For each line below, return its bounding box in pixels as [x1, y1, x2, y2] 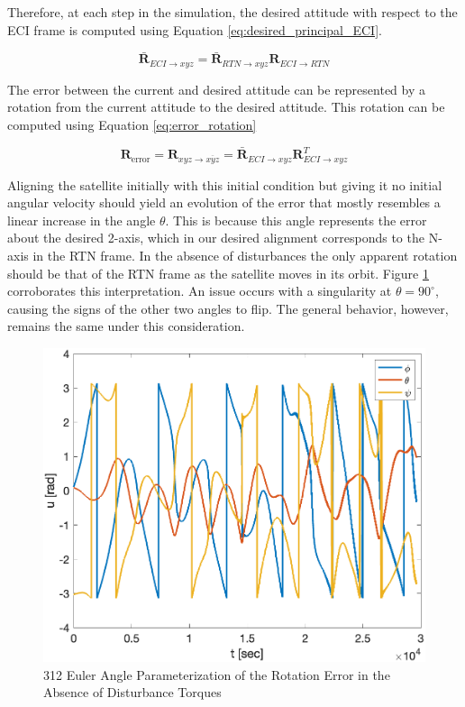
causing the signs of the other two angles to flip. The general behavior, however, [7, 298, 449, 317]
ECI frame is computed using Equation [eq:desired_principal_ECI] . [7, 20, 382, 39]
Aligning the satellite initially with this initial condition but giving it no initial [7, 175, 442, 194]
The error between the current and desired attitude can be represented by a [7, 79, 426, 98]
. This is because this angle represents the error [165, 210, 427, 229]
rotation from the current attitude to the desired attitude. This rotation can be [7, 97, 445, 116]
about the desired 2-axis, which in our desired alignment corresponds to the [7, 228, 424, 247]
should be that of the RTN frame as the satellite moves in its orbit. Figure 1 [7, 263, 429, 282]
